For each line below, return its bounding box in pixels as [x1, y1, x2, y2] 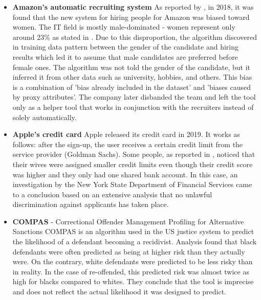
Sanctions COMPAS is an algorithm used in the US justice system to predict [12, 226, 254, 237]
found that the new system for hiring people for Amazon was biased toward [12, 11, 250, 22]
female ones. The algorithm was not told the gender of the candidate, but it [12, 61, 250, 72]
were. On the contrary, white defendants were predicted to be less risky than [12, 256, 253, 267]
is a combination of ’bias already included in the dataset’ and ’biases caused [12, 81, 251, 92]
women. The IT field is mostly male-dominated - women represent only [12, 21, 235, 32]
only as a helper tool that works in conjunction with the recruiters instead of [12, 101, 254, 112]
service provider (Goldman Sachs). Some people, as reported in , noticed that [12, 149, 255, 159]
